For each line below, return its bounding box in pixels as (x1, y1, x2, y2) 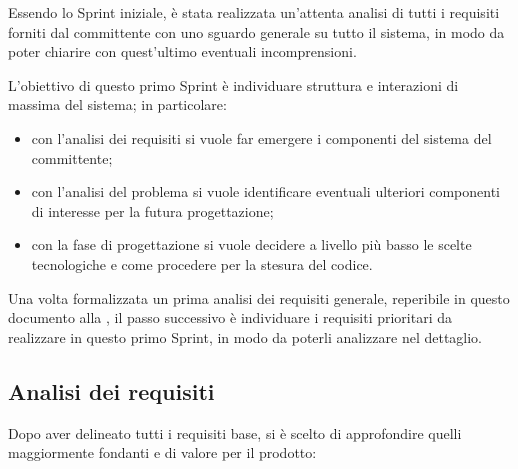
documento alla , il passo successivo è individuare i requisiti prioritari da (8, 307, 453, 328)
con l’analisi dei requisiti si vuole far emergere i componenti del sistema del (31, 127, 492, 148)
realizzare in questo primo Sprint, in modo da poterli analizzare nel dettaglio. (8, 326, 483, 347)
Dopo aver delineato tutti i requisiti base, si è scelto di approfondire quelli (8, 422, 462, 443)
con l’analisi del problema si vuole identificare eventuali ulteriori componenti (31, 181, 500, 202)
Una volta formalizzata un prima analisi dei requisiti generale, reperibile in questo (8, 287, 510, 308)
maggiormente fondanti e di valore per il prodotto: (8, 442, 317, 463)
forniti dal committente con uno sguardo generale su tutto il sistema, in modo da (8, 21, 505, 42)
